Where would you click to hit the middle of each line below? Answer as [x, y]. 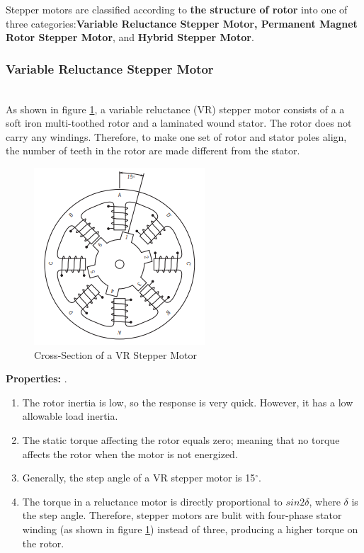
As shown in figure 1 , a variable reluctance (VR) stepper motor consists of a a [175, 109]
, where [325, 501]
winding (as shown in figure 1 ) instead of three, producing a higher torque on [190, 529]
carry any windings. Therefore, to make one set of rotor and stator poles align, [176, 136]
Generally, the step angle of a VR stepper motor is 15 [139, 478]
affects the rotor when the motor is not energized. [130, 454]
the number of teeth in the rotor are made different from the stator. [153, 150]
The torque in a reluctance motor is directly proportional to [152, 501]
